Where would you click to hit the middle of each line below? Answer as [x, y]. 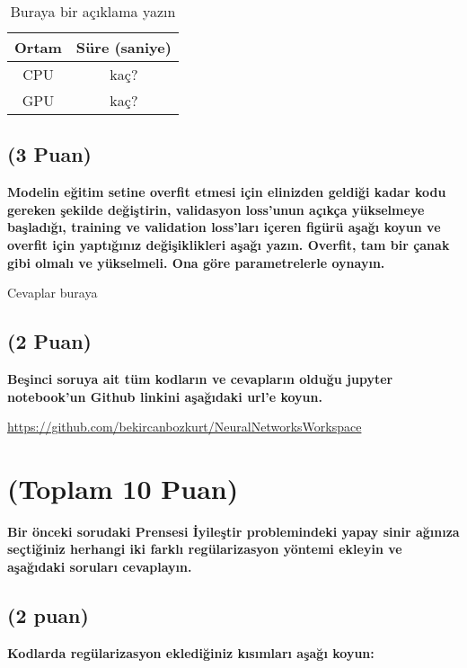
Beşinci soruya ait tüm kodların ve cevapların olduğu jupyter [200, 378]
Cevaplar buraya [53, 293]
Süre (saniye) [123, 47]
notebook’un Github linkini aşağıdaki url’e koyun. [165, 396]
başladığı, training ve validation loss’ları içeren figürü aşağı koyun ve [224, 227]
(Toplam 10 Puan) [123, 488]
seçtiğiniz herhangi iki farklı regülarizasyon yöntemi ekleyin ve [205, 549]
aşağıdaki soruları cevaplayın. [100, 567]
